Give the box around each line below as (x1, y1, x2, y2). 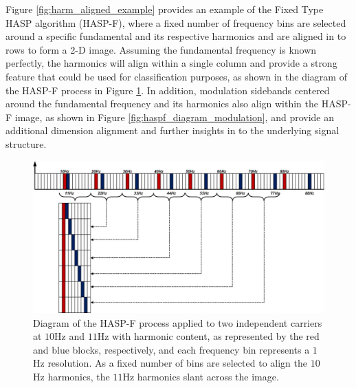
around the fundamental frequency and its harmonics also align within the (5, 96, 319, 111)
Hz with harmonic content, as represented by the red (97, 329, 320, 343)
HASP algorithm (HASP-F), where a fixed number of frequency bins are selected (5, 15, 346, 30)
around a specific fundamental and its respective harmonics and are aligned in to (5, 29, 346, 43)
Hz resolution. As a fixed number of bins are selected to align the (33, 356, 308, 370)
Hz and (54, 329, 85, 343)
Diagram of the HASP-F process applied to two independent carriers (33, 315, 322, 330)
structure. (5, 136, 47, 151)
